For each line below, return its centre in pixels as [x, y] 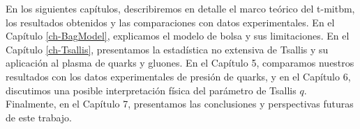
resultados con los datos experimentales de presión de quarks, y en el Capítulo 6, [178, 76]
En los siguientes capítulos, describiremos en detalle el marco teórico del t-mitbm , [180, 8]
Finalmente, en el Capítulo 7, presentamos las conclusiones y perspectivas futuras [180, 104]
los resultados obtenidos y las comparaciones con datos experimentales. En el [170, 22]
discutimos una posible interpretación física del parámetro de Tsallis [151, 90]
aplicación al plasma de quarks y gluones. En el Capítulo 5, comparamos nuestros [180, 63]
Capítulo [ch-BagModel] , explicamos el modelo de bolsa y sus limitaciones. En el [178, 36]
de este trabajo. [39, 117]
